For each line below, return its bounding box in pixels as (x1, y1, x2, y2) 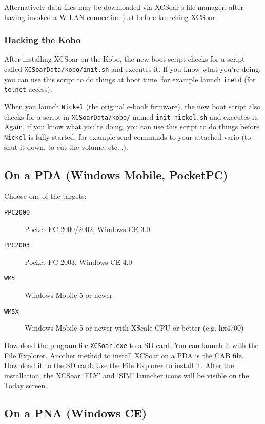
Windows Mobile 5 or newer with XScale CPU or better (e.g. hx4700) (25, 322, 244, 333)
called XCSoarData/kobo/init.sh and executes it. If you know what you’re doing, (4, 64, 261, 74)
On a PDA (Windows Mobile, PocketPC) (4, 166, 228, 182)
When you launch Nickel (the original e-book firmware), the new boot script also (4, 101, 261, 111)
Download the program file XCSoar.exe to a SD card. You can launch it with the (4, 339, 259, 350)
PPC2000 (4, 208, 30, 216)
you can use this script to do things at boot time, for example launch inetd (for (4, 73, 256, 84)
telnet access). (4, 84, 52, 94)
